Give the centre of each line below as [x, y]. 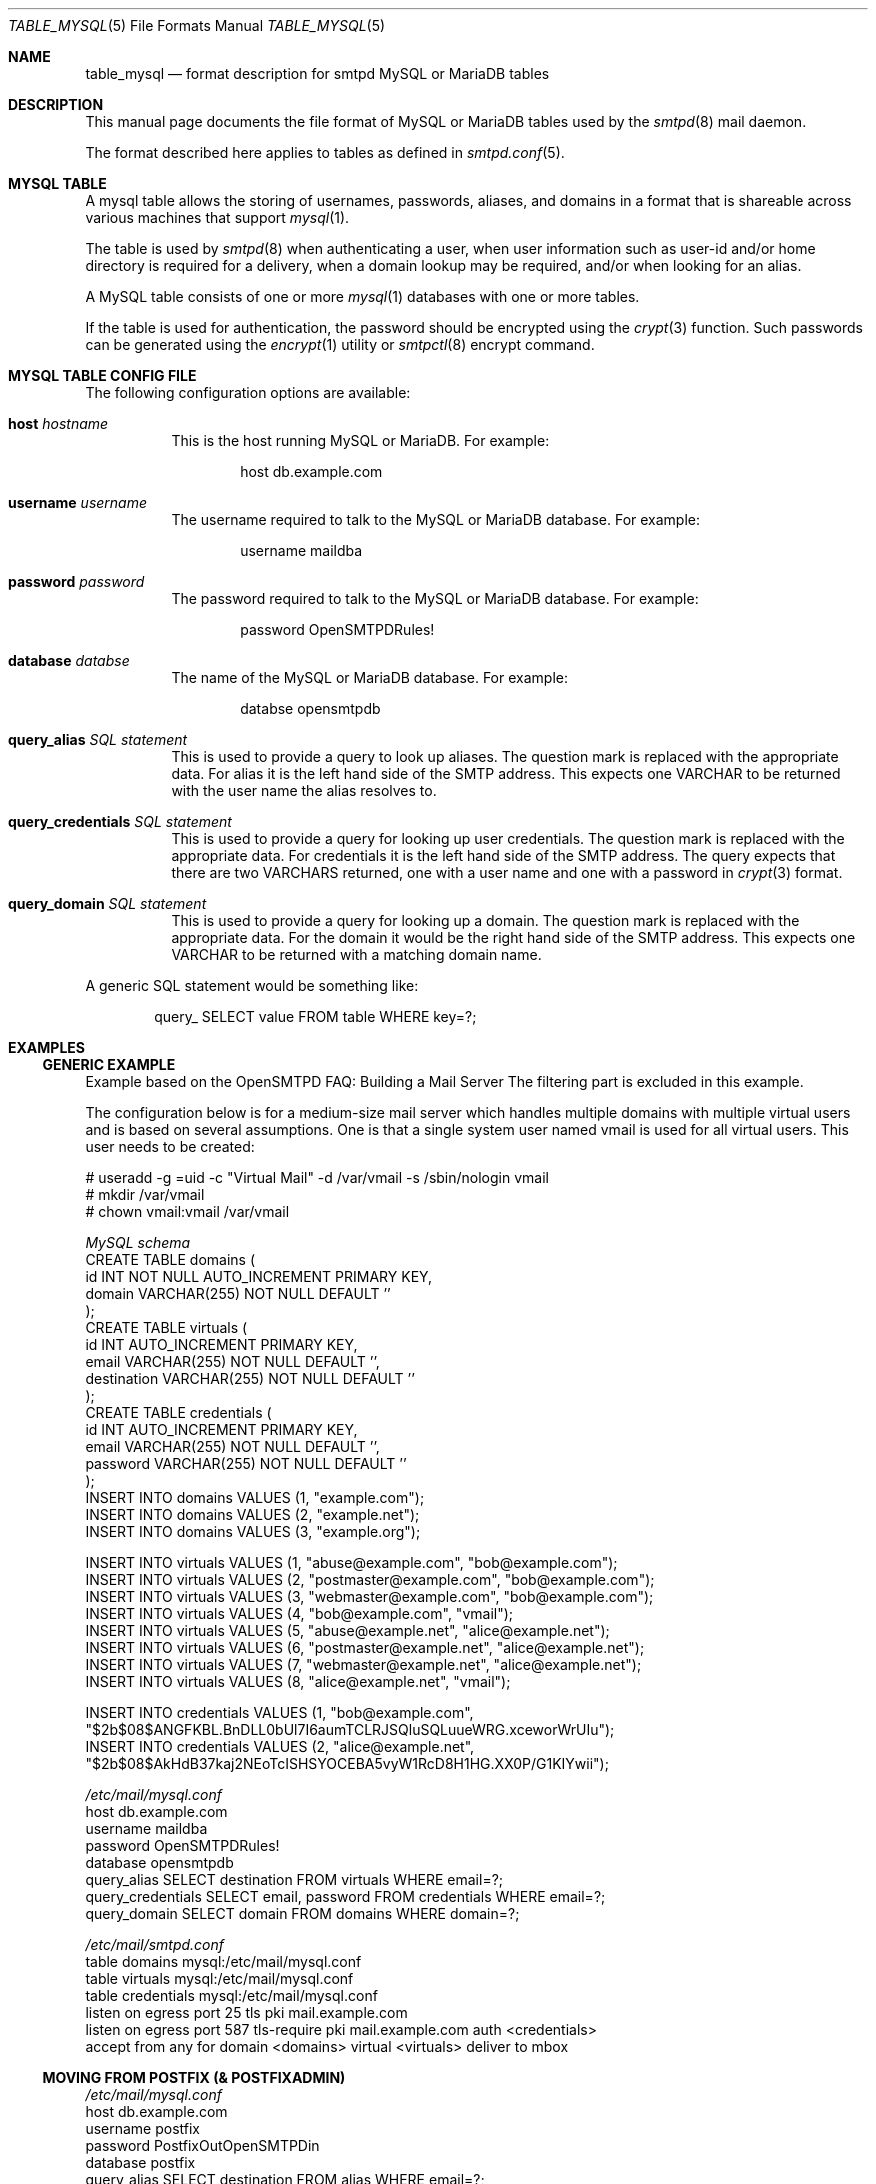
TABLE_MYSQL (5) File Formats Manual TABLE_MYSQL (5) [197, 25]
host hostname [58, 423]
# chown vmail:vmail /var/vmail [187, 1211]
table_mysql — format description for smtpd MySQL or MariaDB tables [317, 73]
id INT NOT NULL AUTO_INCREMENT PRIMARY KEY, [259, 1276]
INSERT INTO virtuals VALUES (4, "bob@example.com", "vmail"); [299, 1613]
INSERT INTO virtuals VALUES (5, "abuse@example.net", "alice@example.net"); [347, 1630]
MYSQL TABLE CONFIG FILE [102, 375]
